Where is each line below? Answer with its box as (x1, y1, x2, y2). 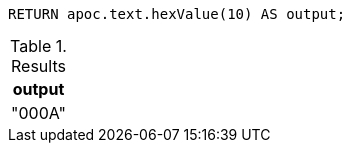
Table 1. (10, 36, 67, 56)
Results (11, 56, 66, 76)
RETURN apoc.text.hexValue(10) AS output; (8, 6, 346, 22)
